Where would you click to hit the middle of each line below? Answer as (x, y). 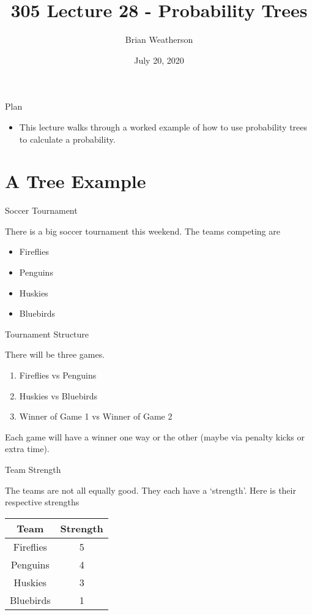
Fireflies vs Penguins (58, 375)
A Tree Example (76, 181)
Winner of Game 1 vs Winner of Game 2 (96, 416)
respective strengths (42, 502)
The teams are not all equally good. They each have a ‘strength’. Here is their (150, 490)
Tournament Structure (47, 334)
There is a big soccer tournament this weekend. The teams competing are (143, 231)
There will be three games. (55, 354)
